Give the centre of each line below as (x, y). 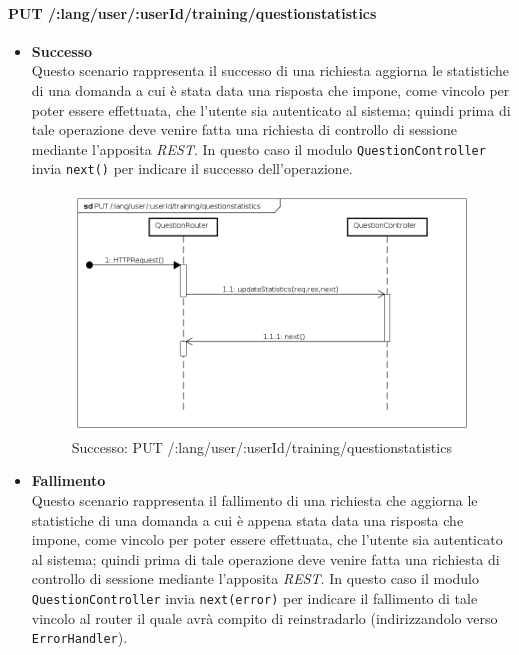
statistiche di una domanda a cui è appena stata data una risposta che (247, 519)
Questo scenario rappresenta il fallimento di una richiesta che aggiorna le (254, 499)
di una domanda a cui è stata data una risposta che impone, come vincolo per (270, 89)
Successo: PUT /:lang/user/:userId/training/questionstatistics (261, 446)
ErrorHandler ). (79, 637)
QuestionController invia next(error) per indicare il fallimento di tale (254, 597)
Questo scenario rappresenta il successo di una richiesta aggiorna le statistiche (270, 70)
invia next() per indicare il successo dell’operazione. (192, 168)
